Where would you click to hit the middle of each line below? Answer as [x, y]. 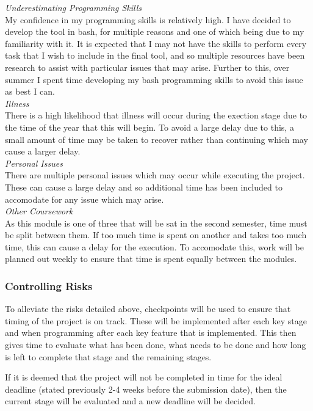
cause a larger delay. [43, 151]
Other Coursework [39, 211]
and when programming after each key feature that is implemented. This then [151, 333]
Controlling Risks [49, 286]
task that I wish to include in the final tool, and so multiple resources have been [155, 55]
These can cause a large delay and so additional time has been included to [144, 187]
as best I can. [30, 91]
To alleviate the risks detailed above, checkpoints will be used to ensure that [148, 309]
